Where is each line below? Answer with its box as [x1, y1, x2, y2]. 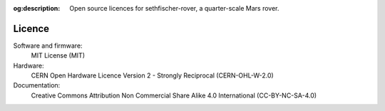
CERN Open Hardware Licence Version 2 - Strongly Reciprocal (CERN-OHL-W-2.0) [31, 71, 274, 80]
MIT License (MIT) [31, 51, 86, 60]
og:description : [13, 4, 61, 12]
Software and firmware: [13, 41, 83, 50]
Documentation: [13, 81, 61, 90]
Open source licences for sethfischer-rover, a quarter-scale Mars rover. [69, 4, 279, 12]
